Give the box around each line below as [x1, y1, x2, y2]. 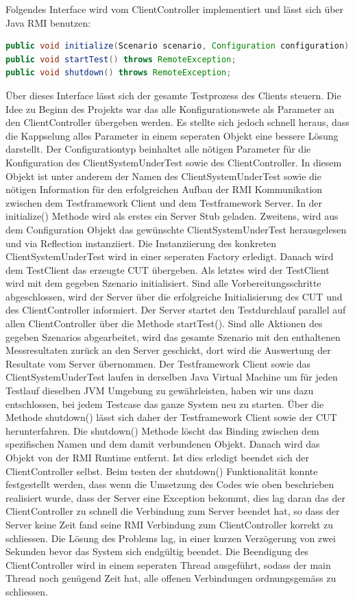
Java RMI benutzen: [5, 15, 91, 29]
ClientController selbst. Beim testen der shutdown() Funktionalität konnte [5, 463, 318, 478]
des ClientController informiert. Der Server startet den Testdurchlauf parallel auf [5, 303, 346, 317]
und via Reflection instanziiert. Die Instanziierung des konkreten [5, 235, 277, 250]
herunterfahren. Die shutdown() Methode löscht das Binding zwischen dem [5, 423, 319, 437]
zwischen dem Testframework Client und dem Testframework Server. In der [5, 195, 323, 209]
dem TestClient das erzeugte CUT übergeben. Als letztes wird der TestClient [5, 262, 330, 277]
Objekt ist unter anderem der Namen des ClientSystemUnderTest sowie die [5, 168, 321, 183]
